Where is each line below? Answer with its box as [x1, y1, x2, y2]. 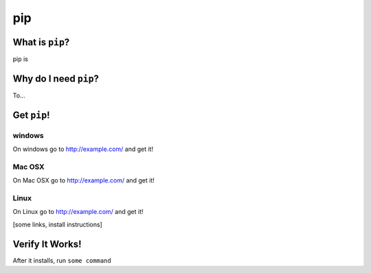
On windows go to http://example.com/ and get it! [12, 145, 154, 154]
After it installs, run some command [12, 256, 111, 264]
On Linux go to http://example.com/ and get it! [12, 208, 144, 216]
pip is [12, 55, 29, 63]
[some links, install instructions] [12, 220, 102, 228]
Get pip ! [12, 109, 50, 121]
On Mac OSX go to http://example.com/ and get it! [12, 176, 155, 185]
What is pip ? [12, 36, 70, 48]
